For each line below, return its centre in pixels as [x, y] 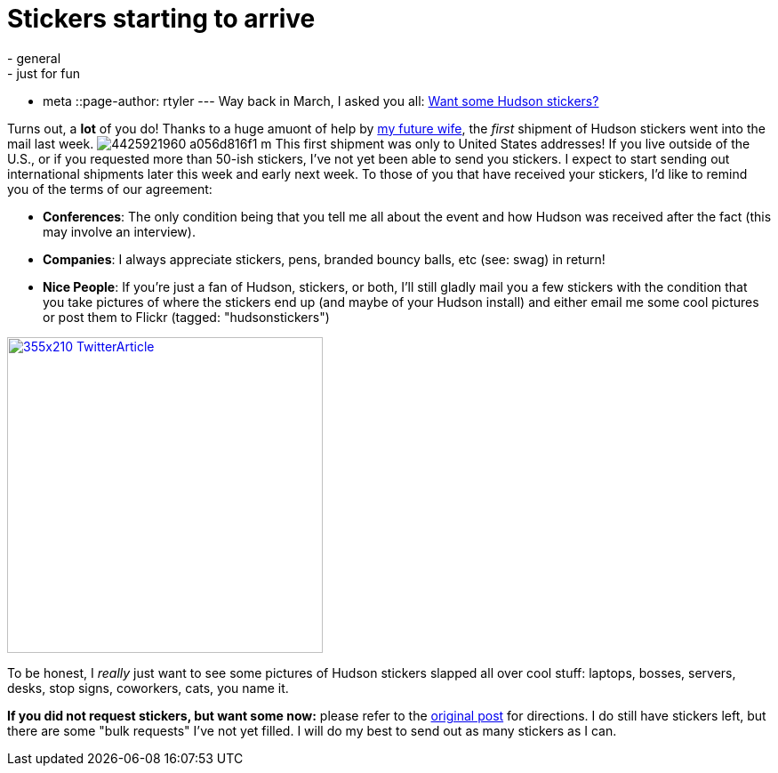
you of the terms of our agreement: [110, 189]
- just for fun [44, 73]
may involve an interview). [119, 231]
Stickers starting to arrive [161, 19]
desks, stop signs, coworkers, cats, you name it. [148, 688]
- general [34, 58]
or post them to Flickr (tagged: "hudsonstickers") [186, 317]
